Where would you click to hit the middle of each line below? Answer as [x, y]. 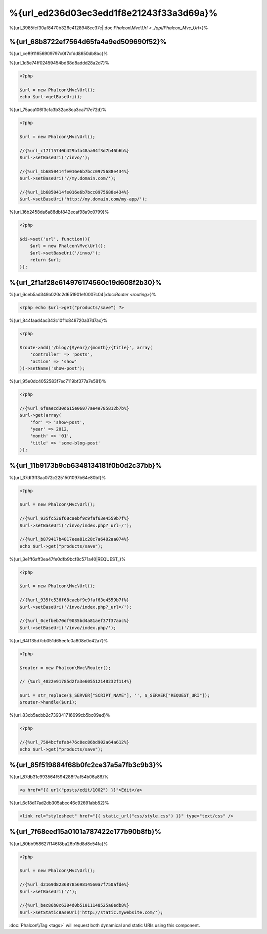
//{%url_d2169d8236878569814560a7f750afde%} [74, 885]
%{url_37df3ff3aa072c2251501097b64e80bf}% [58, 477]
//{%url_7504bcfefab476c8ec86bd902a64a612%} [74, 742]
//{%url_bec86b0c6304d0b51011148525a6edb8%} [74, 905]
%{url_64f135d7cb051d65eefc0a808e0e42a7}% [59, 640]
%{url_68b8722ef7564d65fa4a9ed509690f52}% [88, 42]
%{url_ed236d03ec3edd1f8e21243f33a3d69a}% [113, 13]
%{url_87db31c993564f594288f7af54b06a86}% [59, 777]
